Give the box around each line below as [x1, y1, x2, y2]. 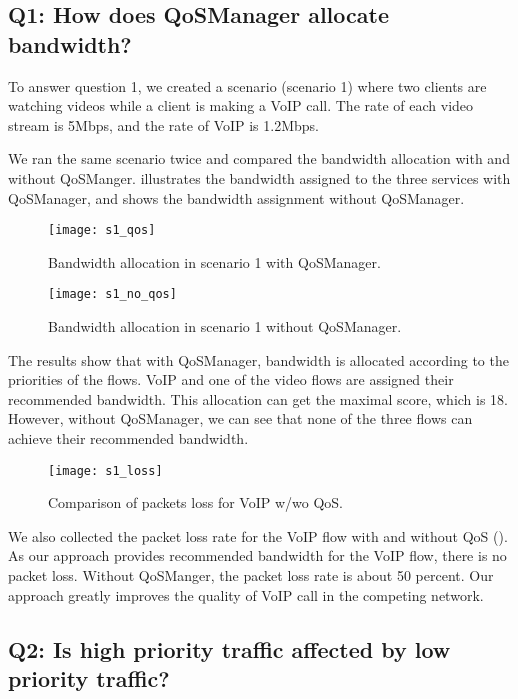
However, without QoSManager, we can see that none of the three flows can [8, 408, 473, 429]
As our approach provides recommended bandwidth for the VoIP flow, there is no [8, 545, 507, 566]
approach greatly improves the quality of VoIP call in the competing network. [8, 584, 484, 605]
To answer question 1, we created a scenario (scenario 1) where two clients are [8, 75, 487, 96]
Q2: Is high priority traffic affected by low [8, 633, 451, 664]
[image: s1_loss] [48, 463, 163, 478]
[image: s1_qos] [48, 223, 156, 238]
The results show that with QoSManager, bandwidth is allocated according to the [8, 349, 509, 370]
